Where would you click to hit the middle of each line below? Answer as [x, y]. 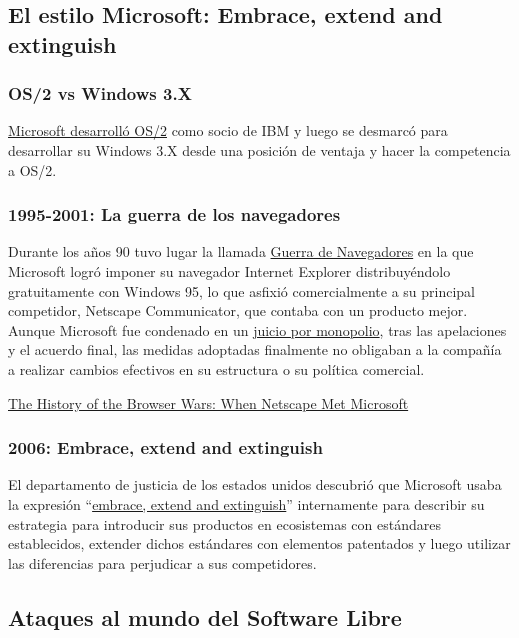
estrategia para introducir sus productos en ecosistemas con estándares [224, 523]
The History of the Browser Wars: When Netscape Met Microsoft [208, 402]
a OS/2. [32, 169]
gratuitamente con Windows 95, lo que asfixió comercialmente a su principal [241, 290]
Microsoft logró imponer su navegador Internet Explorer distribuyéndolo [229, 270]
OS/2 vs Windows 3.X [100, 93]
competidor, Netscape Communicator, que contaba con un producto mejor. [238, 310]
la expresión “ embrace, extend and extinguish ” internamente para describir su [246, 503]
